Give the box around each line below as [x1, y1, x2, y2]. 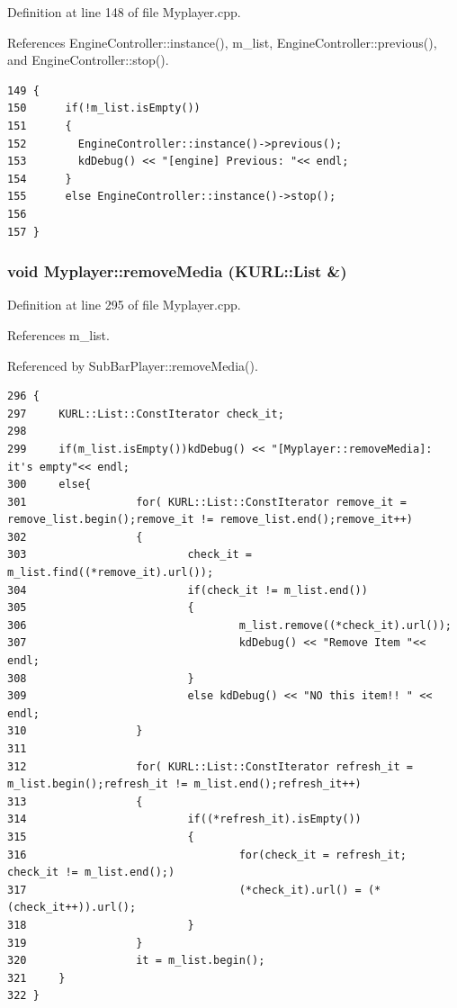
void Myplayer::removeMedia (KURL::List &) [7, 260, 347, 283]
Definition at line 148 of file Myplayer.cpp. [7, 3, 241, 21]
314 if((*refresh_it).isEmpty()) [7, 813, 362, 826]
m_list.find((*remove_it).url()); [7, 566, 214, 580]
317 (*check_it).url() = [7, 883, 362, 896]
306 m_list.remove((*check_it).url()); [7, 618, 452, 632]
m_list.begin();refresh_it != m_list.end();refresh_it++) [7, 778, 362, 791]
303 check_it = [7, 548, 253, 562]
